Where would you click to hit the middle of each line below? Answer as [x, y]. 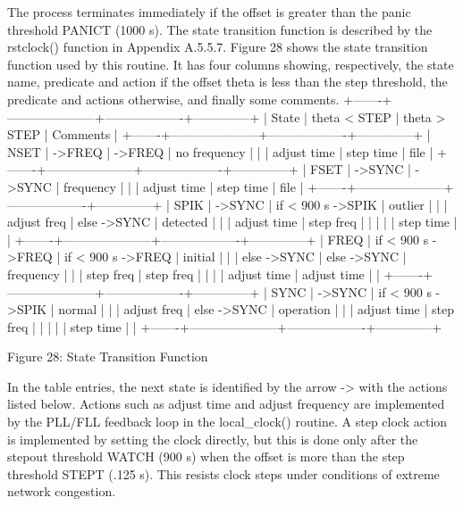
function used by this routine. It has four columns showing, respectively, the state [231, 64]
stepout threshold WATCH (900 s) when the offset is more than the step [206, 456]
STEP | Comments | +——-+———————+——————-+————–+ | [219, 134]
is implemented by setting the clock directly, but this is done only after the [213, 439]
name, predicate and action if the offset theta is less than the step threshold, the [227, 82]
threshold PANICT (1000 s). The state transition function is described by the [220, 29]
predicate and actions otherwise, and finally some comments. [173, 99]
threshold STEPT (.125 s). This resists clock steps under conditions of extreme [223, 473]
